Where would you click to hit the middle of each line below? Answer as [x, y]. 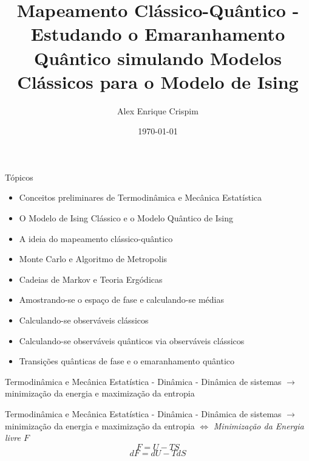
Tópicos [19, 177]
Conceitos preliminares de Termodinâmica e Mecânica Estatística [140, 197]
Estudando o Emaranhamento [158, 34]
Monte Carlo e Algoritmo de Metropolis [93, 259]
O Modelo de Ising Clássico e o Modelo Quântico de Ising [126, 218]
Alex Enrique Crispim [158, 110]
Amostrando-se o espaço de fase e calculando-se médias [121, 300]
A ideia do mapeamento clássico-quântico [96, 238]
